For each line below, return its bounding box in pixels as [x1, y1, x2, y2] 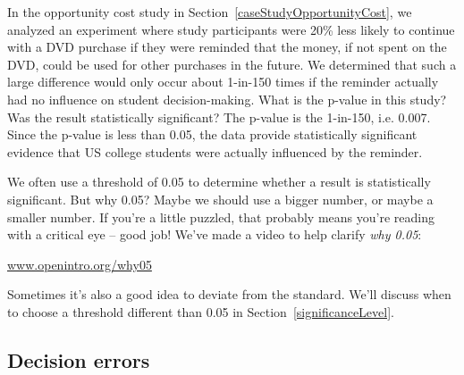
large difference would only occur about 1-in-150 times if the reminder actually [7, 72, 439, 91]
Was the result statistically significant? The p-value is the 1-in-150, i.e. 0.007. [7, 107, 431, 126]
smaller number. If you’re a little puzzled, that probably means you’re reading [7, 207, 434, 226]
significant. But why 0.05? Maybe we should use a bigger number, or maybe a [7, 189, 434, 208]
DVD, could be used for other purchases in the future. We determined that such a [7, 54, 457, 73]
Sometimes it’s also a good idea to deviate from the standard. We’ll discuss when [7, 285, 451, 304]
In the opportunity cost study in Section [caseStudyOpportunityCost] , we [7, 3, 412, 21]
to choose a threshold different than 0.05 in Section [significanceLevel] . [7, 302, 394, 321]
